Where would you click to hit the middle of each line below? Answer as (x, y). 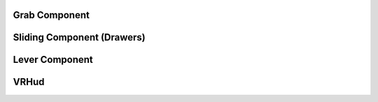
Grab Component (51, 15)
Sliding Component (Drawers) (79, 37)
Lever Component (53, 60)
